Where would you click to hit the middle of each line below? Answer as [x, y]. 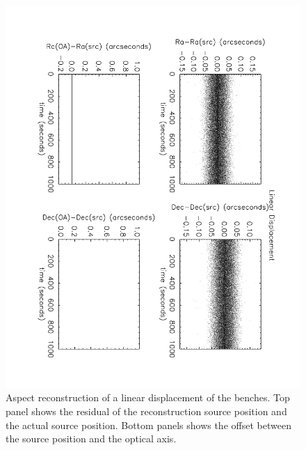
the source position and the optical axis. [91, 439]
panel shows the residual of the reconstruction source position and [146, 411]
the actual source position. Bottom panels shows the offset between [148, 425]
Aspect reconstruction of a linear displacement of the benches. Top [148, 397]
